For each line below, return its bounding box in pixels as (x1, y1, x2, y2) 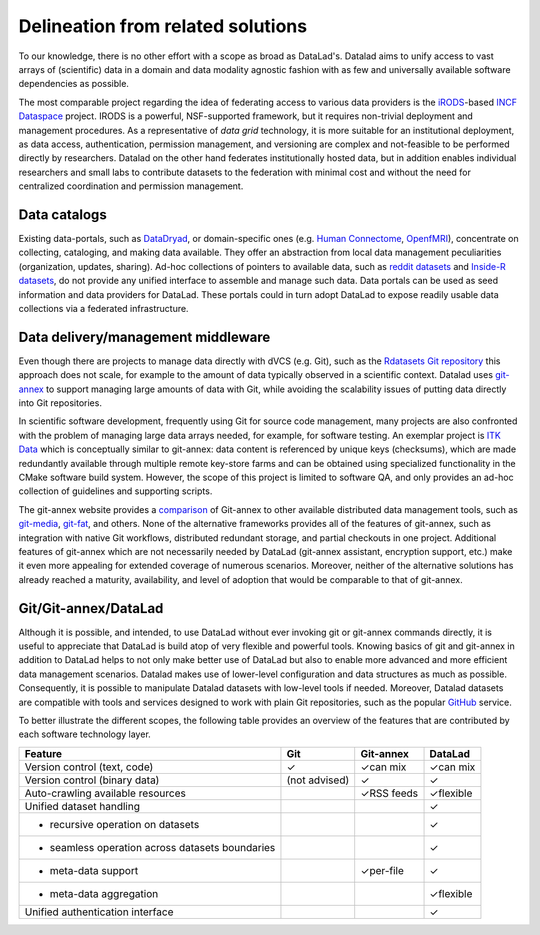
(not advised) (286, 773, 350, 787)
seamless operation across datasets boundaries (49, 840, 276, 854)
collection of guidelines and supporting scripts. (18, 485, 213, 497)
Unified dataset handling (24, 799, 140, 813)
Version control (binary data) (24, 773, 160, 787)
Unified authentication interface (24, 905, 174, 919)
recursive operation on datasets (49, 817, 200, 831)
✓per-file (360, 863, 405, 877)
